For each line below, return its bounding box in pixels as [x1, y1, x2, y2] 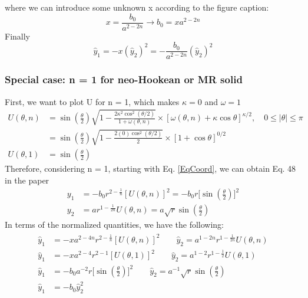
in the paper [5, 173, 49, 186]
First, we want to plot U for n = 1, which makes [5, 95, 180, 107]
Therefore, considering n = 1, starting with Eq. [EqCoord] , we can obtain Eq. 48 [5, 162, 296, 175]
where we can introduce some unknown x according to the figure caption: [5, 1, 269, 13]
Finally [5, 30, 30, 42]
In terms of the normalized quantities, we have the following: [5, 218, 224, 230]
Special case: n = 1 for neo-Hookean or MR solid [5, 72, 243, 87]
